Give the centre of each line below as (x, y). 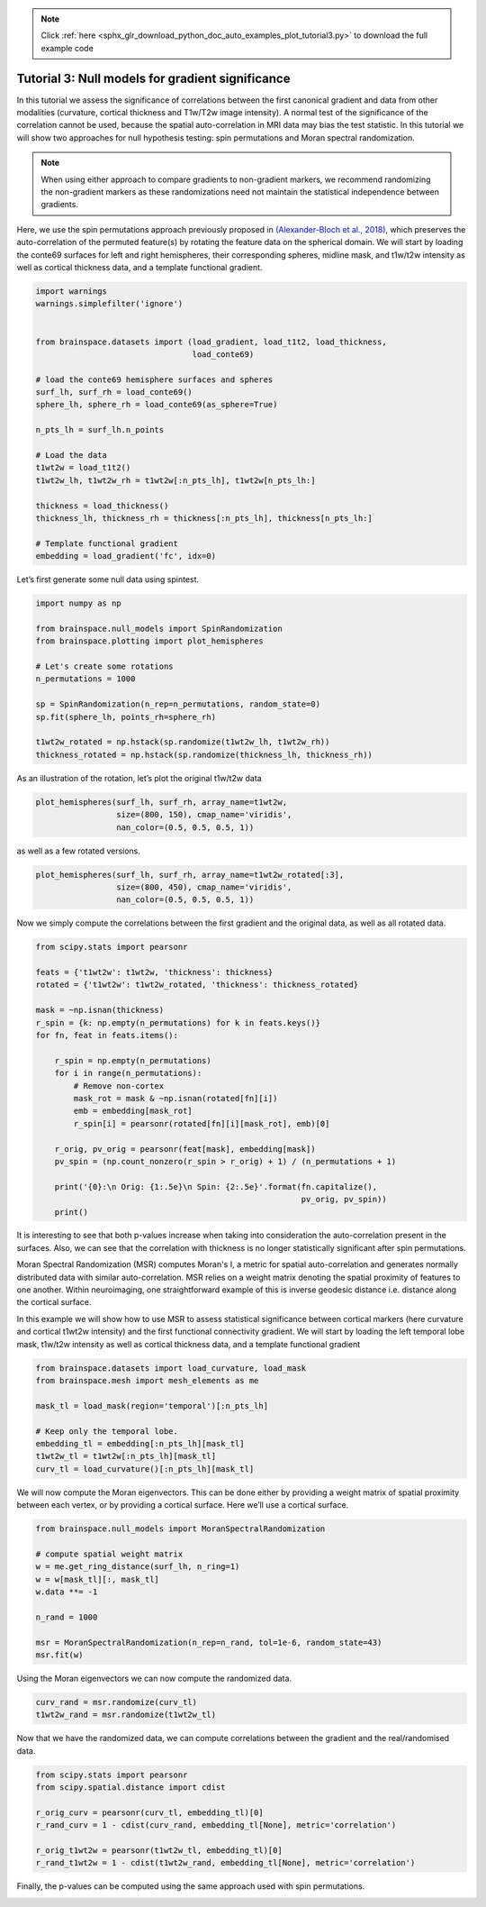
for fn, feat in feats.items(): (107, 1036)
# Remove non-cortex (119, 1086)
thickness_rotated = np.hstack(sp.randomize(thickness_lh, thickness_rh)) (204, 754)
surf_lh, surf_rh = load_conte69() (114, 392)
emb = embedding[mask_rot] (133, 1111)
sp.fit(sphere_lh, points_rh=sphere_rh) (126, 717)
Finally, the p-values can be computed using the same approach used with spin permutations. (191, 1886)
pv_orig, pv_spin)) (344, 1200)
